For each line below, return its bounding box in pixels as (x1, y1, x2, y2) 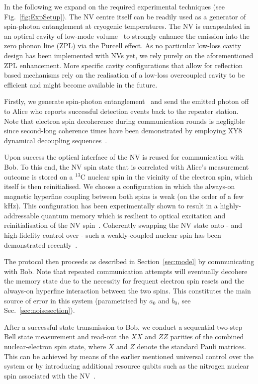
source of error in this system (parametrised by (4, 295, 147, 305)
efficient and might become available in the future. (4, 79, 158, 90)
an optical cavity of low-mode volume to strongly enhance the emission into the (4, 30, 250, 41)
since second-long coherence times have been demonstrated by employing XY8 (4, 125, 242, 136)
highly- (220, 200, 241, 211)
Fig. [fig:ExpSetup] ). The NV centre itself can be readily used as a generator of (4, 11, 246, 21)
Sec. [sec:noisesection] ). (4, 305, 75, 315)
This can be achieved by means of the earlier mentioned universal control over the (4, 351, 254, 361)
